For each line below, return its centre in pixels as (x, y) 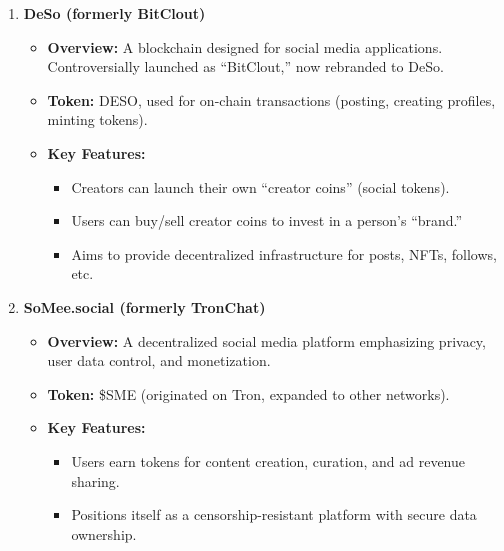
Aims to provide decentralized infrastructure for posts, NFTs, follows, (284, 253)
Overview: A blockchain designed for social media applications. (245, 46)
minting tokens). (97, 119)
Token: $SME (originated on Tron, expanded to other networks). (248, 393)
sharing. (95, 480)
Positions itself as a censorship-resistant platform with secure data (274, 514)
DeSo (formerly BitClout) (114, 13)
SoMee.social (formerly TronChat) (144, 306)
